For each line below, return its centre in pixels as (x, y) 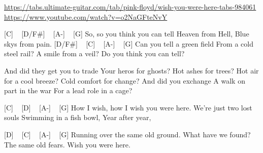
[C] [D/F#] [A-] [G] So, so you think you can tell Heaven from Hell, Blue (127, 34)
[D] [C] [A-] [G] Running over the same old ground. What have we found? (127, 134)
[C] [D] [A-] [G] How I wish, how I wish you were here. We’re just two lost (128, 107)
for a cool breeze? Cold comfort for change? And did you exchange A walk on (125, 80)
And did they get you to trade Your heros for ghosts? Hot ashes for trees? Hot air (131, 70)
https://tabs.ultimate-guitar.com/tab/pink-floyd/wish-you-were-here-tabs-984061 (130, 7)
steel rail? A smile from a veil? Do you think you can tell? (94, 53)
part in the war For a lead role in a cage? (68, 90)
